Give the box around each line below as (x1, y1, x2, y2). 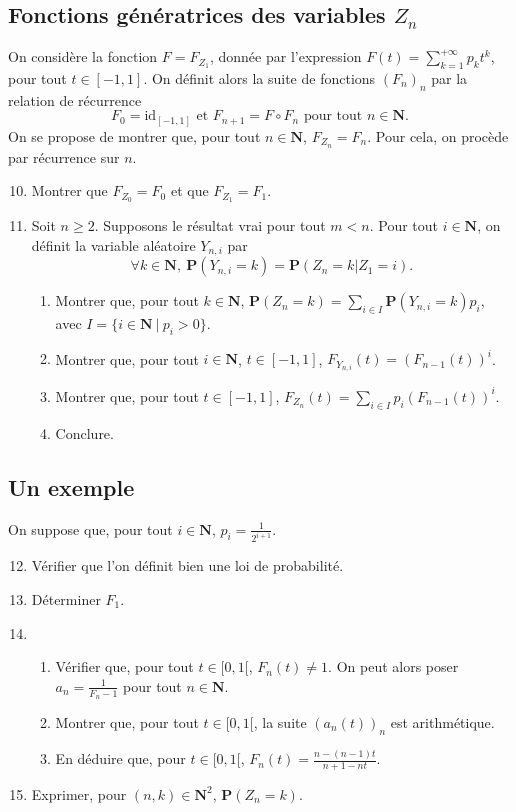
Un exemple (8, 471, 135, 502)
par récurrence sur (8, 146, 120, 167)
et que (170, 180, 209, 201)
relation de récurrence (8, 89, 142, 110)
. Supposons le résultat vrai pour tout (94, 215, 326, 236)
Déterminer (31, 589, 101, 610)
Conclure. (55, 422, 114, 443)
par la (431, 68, 468, 88)
